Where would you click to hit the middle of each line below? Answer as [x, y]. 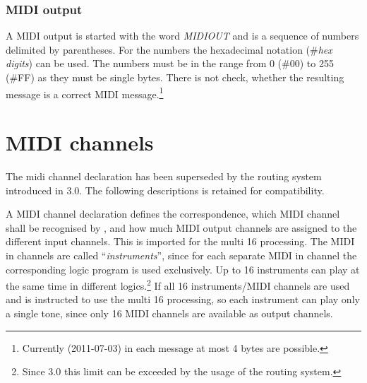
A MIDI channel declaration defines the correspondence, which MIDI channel [173, 214]
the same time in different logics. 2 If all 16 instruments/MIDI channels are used [178, 284]
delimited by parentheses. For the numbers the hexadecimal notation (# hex [169, 49]
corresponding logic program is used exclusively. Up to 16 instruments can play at [183, 269]
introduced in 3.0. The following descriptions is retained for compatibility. [165, 190]
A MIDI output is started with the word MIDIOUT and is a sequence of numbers [182, 36]
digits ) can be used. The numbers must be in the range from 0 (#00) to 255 [170, 63]
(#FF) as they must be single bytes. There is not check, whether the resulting [175, 77]
